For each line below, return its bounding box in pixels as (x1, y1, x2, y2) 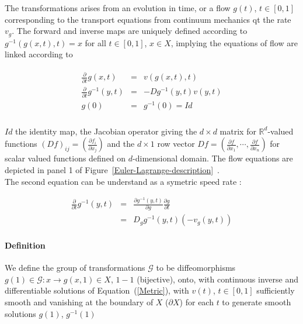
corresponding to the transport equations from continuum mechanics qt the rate (5, 13, 291, 25)
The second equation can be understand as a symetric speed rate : (5, 175, 242, 187)
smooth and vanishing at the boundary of (5, 295, 154, 308)
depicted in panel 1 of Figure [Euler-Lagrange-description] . (5, 163, 220, 175)
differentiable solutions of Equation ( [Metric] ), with (5, 284, 189, 297)
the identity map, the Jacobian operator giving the (15, 125, 197, 137)
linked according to (5, 48, 73, 60)
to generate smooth (222, 295, 291, 308)
